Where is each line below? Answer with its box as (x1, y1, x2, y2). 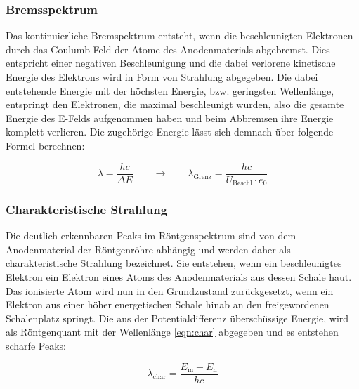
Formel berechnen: (6, 138, 85, 152)
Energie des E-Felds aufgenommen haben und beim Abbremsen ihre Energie (6, 110, 334, 125)
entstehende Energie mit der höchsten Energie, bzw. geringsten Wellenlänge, (6, 83, 334, 98)
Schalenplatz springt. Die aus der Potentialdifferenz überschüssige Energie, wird (6, 310, 349, 325)
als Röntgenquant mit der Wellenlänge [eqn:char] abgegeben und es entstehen (6, 324, 339, 339)
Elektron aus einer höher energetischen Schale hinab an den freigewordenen (6, 297, 329, 312)
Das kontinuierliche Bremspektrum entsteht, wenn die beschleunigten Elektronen (6, 28, 353, 43)
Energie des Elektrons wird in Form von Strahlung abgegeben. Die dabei (6, 70, 318, 84)
